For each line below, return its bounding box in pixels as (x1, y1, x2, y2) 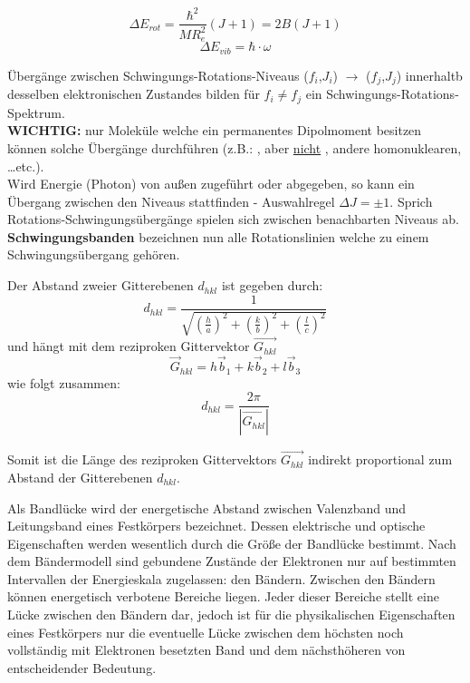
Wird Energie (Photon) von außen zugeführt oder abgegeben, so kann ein (7, 174, 415, 193)
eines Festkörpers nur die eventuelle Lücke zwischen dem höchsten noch (7, 622, 404, 641)
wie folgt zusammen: (7, 373, 120, 392)
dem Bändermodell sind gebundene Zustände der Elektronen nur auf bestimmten (7, 551, 456, 571)
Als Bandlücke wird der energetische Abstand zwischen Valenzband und (7, 498, 407, 517)
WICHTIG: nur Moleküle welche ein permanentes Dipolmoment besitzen (7, 121, 422, 140)
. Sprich (389, 191, 433, 210)
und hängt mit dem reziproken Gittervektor (7, 337, 250, 356)
